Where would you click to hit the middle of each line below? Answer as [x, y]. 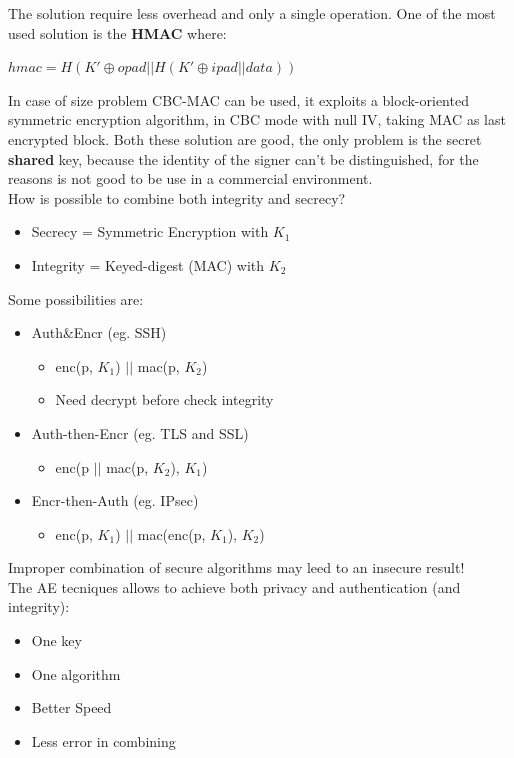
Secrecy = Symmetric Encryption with [150, 231]
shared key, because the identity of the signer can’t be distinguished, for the [243, 158]
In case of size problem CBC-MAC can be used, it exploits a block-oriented [238, 99]
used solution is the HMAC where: [117, 32]
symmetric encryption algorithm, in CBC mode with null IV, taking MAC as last [257, 119]
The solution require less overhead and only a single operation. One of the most [252, 13]
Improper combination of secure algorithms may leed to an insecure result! [236, 567]
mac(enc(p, [171, 533]
